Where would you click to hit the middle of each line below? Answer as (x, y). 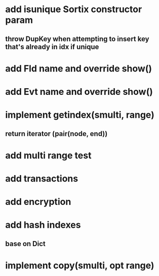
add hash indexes (43, 225)
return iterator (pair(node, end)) (56, 134)
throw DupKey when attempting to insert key (77, 39)
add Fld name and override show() (79, 68)
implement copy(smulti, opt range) (80, 265)
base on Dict (25, 244)
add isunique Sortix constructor (74, 9)
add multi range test (48, 155)
